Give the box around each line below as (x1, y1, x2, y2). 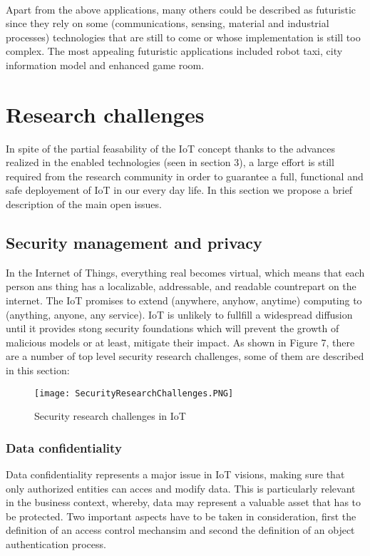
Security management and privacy (6, 232, 262, 254)
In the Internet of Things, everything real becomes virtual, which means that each (6, 264, 365, 279)
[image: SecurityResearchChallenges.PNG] (34, 388, 234, 398)
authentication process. (6, 537, 106, 552)
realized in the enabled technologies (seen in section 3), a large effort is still (6, 155, 334, 170)
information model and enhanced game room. (6, 57, 205, 72)
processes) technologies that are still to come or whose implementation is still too (6, 29, 361, 44)
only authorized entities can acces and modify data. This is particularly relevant (6, 480, 356, 495)
